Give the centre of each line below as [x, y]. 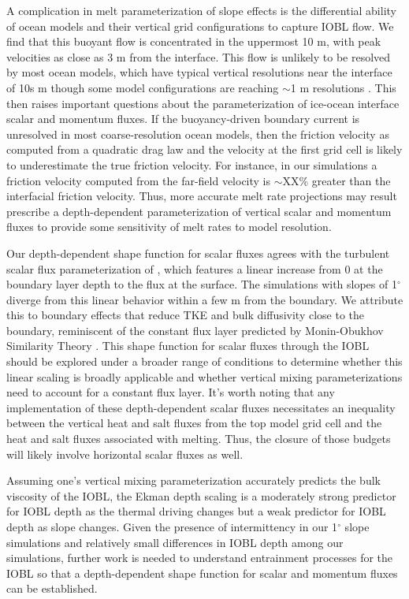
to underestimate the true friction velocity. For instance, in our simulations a [192, 164]
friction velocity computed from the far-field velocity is [139, 180]
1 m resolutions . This [343, 87]
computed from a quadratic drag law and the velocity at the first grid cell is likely [204, 149]
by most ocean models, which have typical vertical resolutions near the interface [199, 72]
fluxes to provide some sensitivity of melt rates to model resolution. [169, 227]
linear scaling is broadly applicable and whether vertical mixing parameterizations [204, 376]
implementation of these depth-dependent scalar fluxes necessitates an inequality [201, 407]
